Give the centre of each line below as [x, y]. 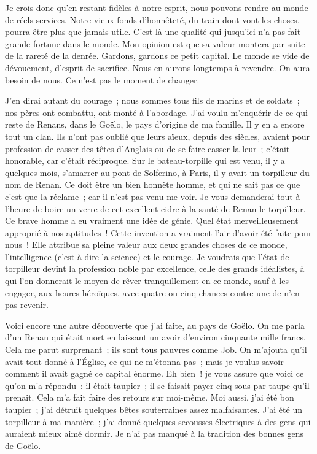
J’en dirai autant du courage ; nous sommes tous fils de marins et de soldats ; [152, 100]
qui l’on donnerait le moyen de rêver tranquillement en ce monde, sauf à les [147, 281]
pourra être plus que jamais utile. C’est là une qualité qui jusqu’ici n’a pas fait [153, 32]
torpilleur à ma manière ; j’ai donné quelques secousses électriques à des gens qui [158, 421]
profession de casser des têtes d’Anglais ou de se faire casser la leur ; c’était [147, 148]
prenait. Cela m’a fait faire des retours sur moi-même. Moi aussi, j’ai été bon [150, 397]
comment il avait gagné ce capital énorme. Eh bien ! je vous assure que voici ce [155, 373]
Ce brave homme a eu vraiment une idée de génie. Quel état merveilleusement [152, 221]
